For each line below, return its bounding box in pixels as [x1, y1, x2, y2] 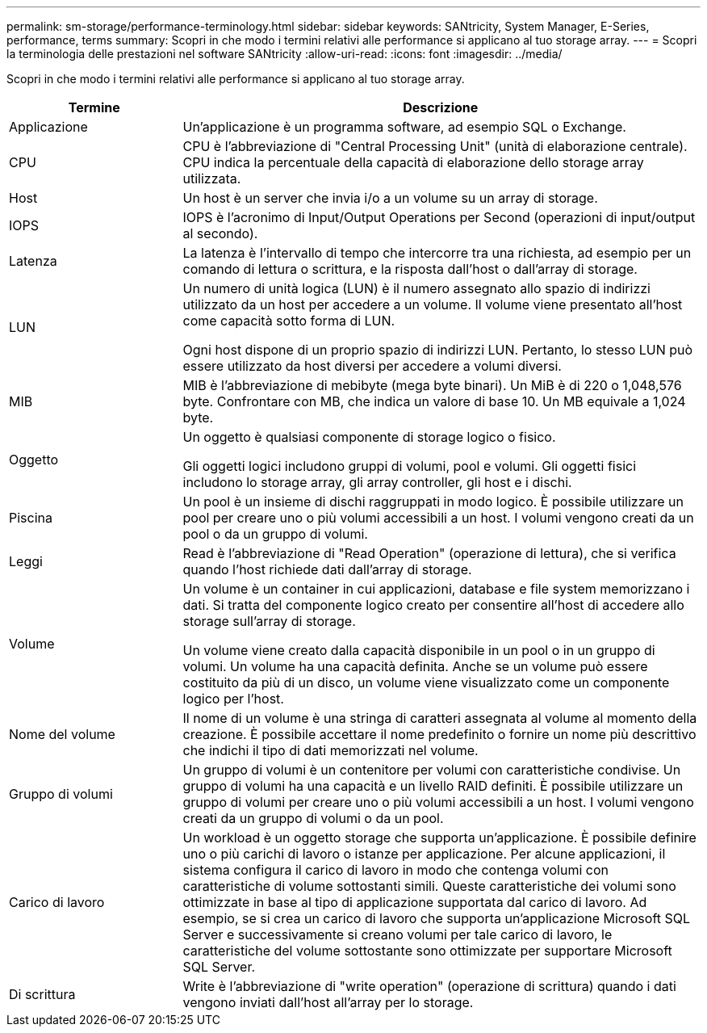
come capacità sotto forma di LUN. [182, 313, 395, 329]
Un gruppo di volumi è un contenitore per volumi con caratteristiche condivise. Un [182, 762, 681, 778]
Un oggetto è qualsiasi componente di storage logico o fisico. [182, 429, 556, 445]
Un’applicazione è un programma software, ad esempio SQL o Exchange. [182, 119, 626, 135]
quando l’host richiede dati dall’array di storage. [182, 561, 472, 577]
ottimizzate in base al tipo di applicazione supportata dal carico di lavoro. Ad [182, 894, 647, 910]
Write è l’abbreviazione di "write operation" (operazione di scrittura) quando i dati [182, 978, 676, 994]
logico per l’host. [182, 691, 284, 707]
